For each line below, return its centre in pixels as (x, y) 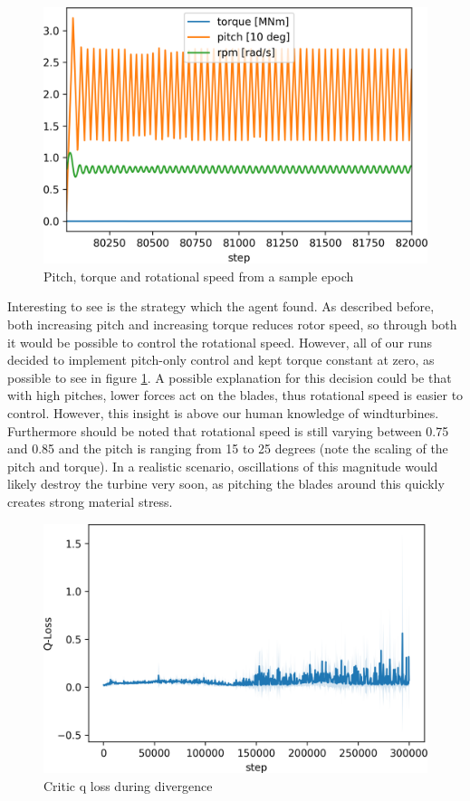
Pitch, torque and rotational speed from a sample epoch (199, 276)
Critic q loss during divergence (128, 785)
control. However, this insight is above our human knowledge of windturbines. (223, 412)
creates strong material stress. (90, 501)
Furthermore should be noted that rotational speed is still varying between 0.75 (228, 430)
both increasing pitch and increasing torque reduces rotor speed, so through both (232, 324)
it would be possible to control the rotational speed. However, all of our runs (220, 342)
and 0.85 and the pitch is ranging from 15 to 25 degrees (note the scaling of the (228, 448)
